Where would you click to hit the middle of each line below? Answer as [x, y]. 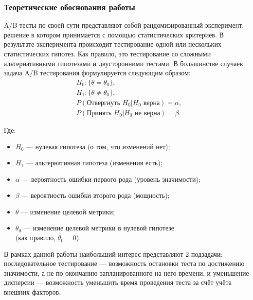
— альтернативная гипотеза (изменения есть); [94, 163]
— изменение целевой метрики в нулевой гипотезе [99, 228]
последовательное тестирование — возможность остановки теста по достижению [124, 263]
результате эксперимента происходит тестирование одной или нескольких [113, 44]
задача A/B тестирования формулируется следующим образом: [97, 73]
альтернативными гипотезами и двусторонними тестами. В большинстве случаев [124, 63]
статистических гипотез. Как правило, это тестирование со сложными [108, 53]
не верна [147, 113]
